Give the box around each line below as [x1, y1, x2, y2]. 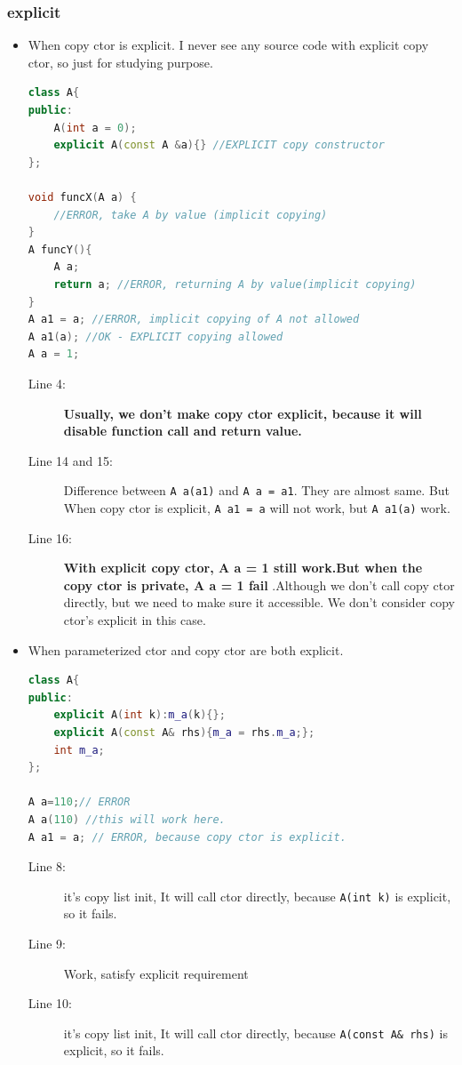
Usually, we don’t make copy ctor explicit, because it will [63, 404, 422, 422]
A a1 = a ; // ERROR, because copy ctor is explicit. [28, 830, 346, 844]
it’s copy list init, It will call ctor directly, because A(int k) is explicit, [63, 886, 451, 905]
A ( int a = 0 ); [53, 121, 137, 134]
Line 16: [28, 528, 72, 547]
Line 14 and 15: [28, 451, 113, 469]
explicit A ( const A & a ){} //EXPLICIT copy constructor [53, 139, 385, 152]
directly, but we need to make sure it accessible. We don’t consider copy [63, 593, 456, 612]
